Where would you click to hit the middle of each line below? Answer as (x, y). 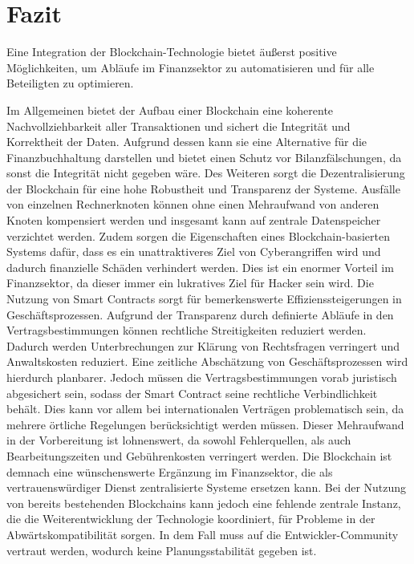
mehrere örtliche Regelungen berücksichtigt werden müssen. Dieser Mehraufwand (205, 424)
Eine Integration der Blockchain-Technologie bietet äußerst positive (172, 52)
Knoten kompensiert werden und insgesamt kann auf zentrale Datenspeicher (194, 220)
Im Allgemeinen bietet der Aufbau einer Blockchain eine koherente (170, 110)
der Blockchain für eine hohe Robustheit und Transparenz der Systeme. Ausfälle (203, 188)
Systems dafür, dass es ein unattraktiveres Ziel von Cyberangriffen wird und (194, 252)
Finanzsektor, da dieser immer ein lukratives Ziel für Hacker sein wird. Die (190, 283)
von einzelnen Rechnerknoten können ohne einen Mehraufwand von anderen (193, 204)
